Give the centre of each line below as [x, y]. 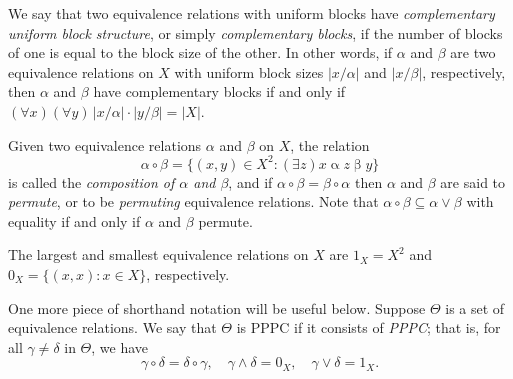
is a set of [475, 307]
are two [473, 52]
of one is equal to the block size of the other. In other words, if [200, 52]
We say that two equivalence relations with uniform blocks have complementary [251, 13]
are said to [473, 181]
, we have [120, 346]
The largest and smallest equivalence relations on [158, 254]
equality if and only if [74, 220]
